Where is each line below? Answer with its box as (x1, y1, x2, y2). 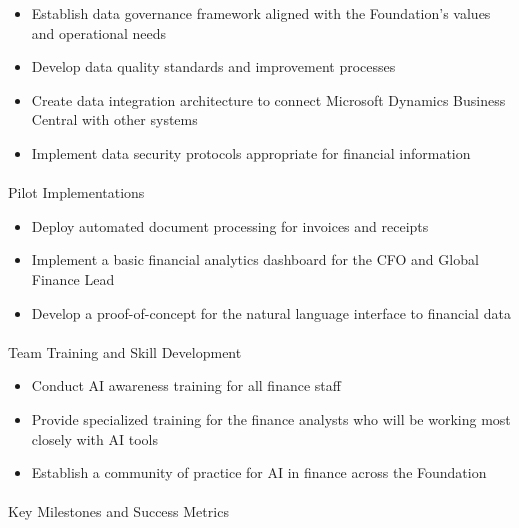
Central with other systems (31, 109, 198, 130)
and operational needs (31, 22, 167, 43)
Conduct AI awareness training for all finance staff (31, 375, 341, 396)
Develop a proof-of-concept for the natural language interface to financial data (31, 302, 511, 323)
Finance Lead (31, 268, 115, 289)
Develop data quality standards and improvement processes (31, 56, 396, 77)
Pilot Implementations (8, 182, 145, 203)
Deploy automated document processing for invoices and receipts (31, 215, 429, 236)
